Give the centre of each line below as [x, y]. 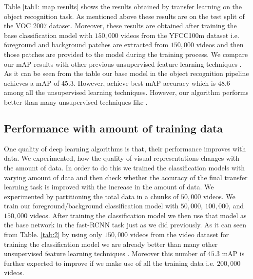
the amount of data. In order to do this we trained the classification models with [124, 167]
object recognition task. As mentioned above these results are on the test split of [124, 16]
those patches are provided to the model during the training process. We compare [126, 54]
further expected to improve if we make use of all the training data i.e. [109, 263]
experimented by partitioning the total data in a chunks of [91, 196]
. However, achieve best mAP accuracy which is [145, 83]
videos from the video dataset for [179, 234]
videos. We [219, 196]
